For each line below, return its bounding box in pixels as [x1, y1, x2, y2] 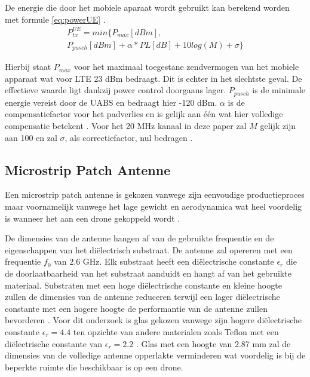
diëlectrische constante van [5, 337, 103, 350]
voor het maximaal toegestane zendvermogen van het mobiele [73, 60, 299, 73]
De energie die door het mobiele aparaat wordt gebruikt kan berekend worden [5, 1, 290, 13]
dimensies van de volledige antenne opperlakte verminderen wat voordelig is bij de [5, 349, 306, 361]
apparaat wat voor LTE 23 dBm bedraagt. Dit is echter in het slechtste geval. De [5, 72, 302, 84]
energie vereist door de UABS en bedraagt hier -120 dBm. [5, 96, 217, 108]
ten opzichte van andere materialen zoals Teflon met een [73, 325, 279, 338]
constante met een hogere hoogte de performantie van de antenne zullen [5, 302, 268, 314]
